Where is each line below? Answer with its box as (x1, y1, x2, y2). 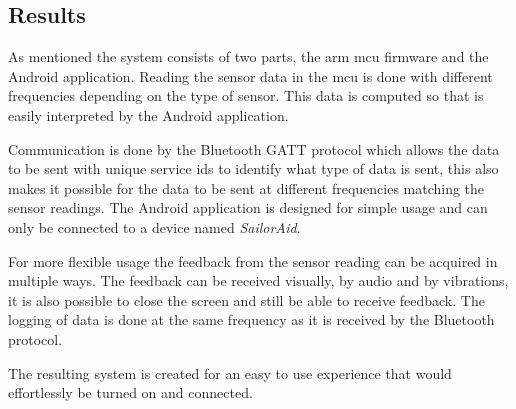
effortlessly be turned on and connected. (8, 382, 253, 403)
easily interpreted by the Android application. (8, 104, 289, 125)
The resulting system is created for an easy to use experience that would (8, 362, 452, 383)
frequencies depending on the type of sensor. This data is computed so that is (8, 85, 484, 106)
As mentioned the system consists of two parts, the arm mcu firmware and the (8, 46, 489, 67)
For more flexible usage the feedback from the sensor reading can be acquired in (8, 250, 498, 271)
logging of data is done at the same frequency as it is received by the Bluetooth (8, 309, 495, 330)
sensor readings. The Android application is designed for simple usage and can (8, 197, 488, 218)
